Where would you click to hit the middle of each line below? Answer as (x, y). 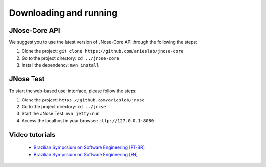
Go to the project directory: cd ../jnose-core (70, 58)
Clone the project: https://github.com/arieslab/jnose (83, 100)
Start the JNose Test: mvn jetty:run (60, 114)
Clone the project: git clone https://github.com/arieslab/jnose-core (103, 51)
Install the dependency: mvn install (60, 65)
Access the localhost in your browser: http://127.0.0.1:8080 (88, 120)
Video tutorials (33, 135)
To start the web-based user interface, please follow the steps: (73, 91)
